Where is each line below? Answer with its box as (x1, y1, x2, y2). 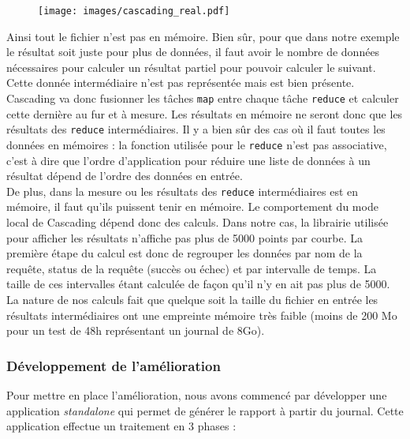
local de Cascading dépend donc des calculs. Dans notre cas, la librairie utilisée (6, 214, 389, 231)
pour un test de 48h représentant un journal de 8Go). (6, 322, 265, 339)
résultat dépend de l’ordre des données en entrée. (6, 167, 243, 184)
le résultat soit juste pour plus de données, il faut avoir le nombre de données (6, 43, 380, 60)
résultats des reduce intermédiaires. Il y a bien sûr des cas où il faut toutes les (6, 121, 386, 137)
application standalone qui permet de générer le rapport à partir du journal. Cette (6, 402, 404, 418)
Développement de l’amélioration (6, 355, 221, 375)
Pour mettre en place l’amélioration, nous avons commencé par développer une (6, 387, 387, 403)
